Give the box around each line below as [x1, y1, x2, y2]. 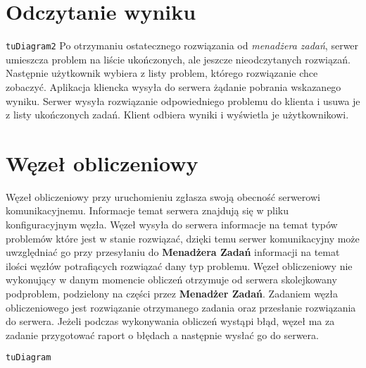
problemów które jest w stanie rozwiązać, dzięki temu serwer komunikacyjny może [6, 231, 360, 245]
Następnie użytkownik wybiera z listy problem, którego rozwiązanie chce [6, 66, 318, 80]
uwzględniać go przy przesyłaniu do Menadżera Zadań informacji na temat [6, 245, 340, 259]
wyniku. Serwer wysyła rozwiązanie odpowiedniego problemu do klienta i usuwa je [6, 93, 360, 108]
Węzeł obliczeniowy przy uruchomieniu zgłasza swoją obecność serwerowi [6, 189, 320, 204]
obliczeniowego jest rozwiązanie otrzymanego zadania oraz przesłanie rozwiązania [6, 300, 356, 314]
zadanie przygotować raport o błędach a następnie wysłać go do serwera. [6, 327, 319, 342]
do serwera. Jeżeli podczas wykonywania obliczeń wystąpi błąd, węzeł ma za [6, 314, 335, 329]
